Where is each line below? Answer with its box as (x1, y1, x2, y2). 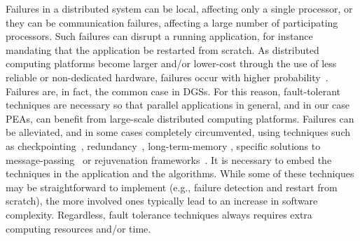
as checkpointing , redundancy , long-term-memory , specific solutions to (6, 138, 321, 153)
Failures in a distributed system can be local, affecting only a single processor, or (6, 1, 353, 15)
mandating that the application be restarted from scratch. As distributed (6, 42, 319, 57)
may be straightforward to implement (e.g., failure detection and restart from (6, 179, 338, 194)
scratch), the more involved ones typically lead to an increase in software (6, 193, 318, 208)
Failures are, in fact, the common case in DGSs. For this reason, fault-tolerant (6, 83, 341, 98)
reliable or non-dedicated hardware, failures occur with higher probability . (6, 69, 328, 84)
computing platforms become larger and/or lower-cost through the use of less (6, 56, 337, 71)
